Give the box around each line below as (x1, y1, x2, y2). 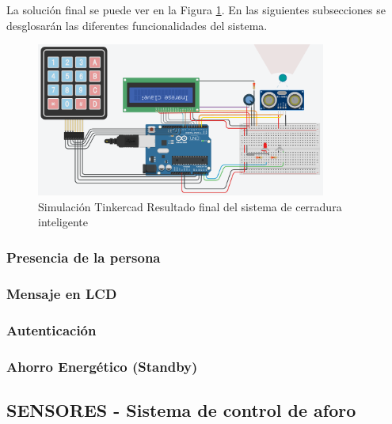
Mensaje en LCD (6, 283, 117, 303)
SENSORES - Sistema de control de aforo (6, 397, 356, 422)
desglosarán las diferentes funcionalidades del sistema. (6, 17, 268, 33)
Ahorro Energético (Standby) (6, 356, 198, 376)
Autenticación (6, 320, 97, 339)
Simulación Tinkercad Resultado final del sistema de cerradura (38, 198, 342, 214)
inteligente (38, 214, 88, 230)
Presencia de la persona (6, 247, 161, 267)
